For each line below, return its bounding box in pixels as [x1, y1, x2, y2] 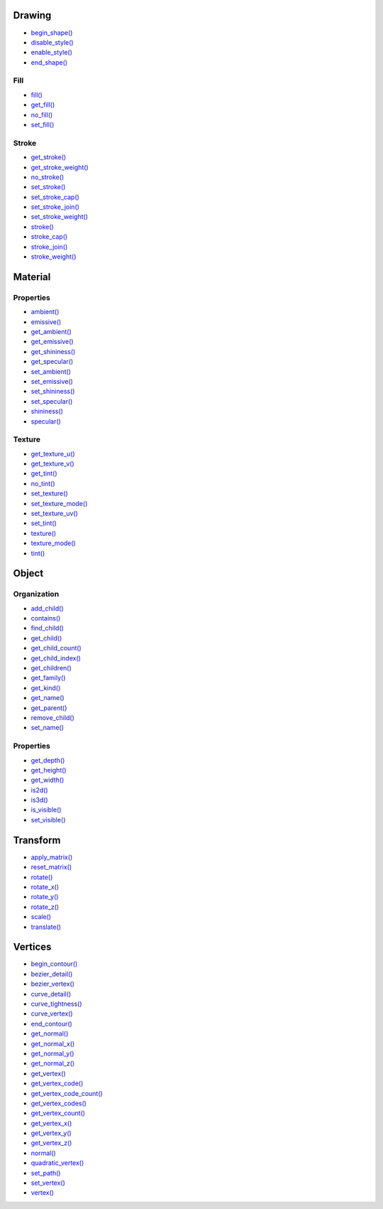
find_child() [30, 624, 64, 633]
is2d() [30, 785, 49, 794]
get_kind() [30, 683, 61, 692]
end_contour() [30, 1019, 72, 1028]
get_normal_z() [30, 1059, 75, 1068]
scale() [30, 913, 52, 921]
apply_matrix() [30, 853, 73, 861]
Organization [13, 589, 60, 599]
